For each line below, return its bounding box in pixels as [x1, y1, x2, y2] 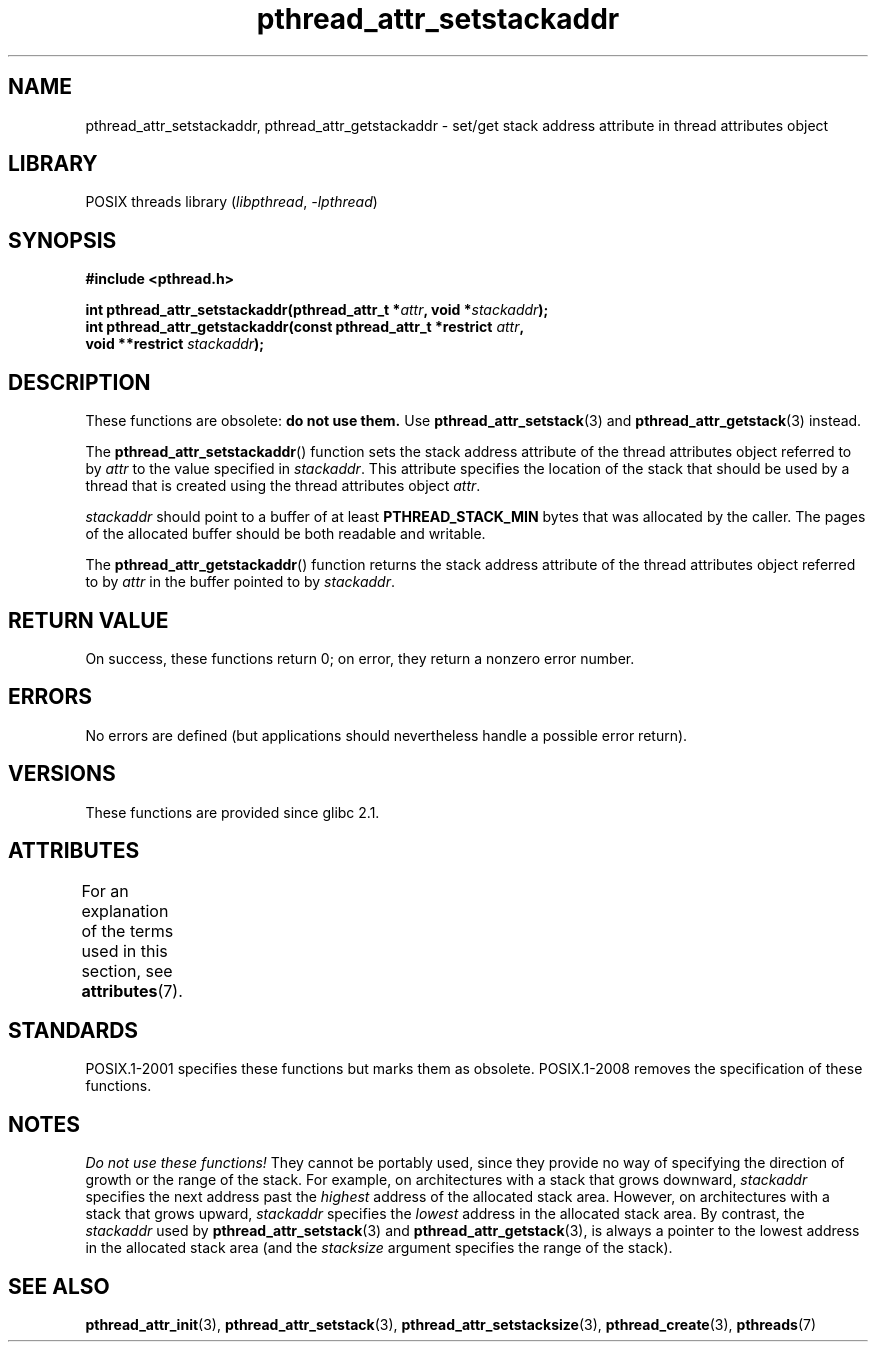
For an [81, 880, 129, 901]
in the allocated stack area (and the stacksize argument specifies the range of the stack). [85, 1239, 673, 1257]
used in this [81, 940, 168, 961]
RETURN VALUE [8, 607, 169, 633]
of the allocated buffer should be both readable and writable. [85, 525, 486, 543]
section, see [81, 960, 173, 981]
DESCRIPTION [8, 369, 151, 395]
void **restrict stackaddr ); [85, 335, 265, 353]
